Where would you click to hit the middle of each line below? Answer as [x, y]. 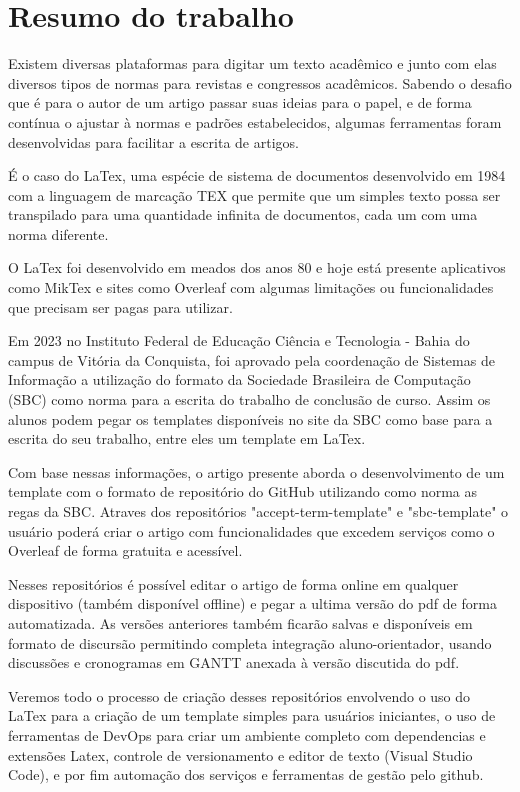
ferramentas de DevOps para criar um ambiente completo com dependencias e [247, 734]
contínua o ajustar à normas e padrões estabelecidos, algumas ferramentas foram [255, 121]
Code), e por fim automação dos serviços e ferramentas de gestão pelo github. [246, 774]
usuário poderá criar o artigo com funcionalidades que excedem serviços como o [251, 530]
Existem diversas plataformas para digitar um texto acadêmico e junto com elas [252, 63]
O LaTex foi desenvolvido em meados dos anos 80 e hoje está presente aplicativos [257, 267]
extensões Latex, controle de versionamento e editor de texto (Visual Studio [240, 754]
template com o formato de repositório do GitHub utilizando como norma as [243, 491]
